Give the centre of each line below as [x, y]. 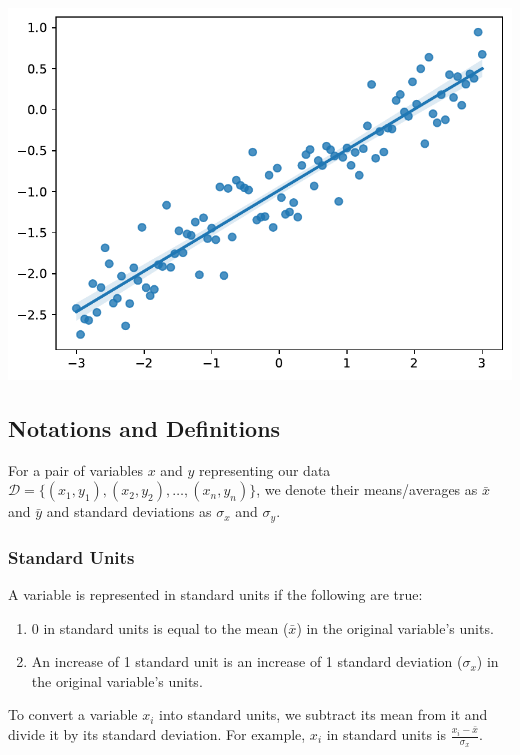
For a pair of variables [75, 469]
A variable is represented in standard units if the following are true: [215, 594]
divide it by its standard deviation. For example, [157, 734]
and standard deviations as [129, 511]
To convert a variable [73, 714]
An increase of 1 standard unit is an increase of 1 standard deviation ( [247, 661]
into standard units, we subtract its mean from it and [323, 714]
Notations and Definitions [144, 427]
